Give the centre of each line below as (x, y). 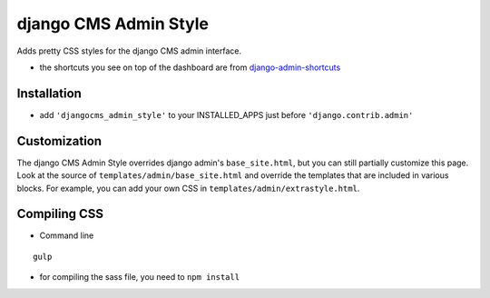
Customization (59, 141)
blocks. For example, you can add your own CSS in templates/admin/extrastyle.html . (188, 188)
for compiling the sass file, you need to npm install (140, 277)
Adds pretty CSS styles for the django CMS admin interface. (129, 51)
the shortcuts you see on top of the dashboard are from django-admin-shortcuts (190, 67)
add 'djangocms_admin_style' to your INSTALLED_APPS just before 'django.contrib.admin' (226, 114)
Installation (49, 93)
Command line (67, 235)
